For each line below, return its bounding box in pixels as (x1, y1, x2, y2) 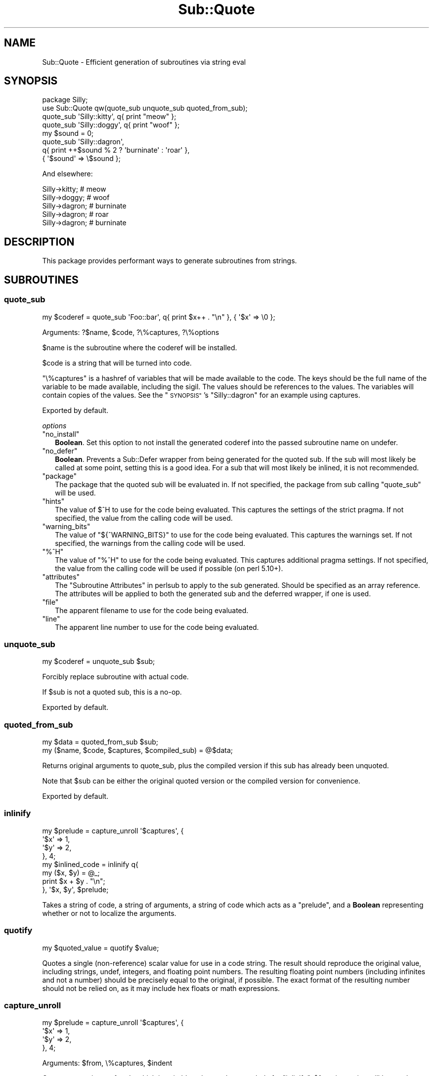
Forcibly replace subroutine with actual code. (42, 672, 189, 681)
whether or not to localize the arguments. (42, 909, 176, 917)
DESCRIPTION (4, 235, 75, 248)
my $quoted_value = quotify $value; (42, 943, 159, 952)
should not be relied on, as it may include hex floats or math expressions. (42, 984, 280, 993)
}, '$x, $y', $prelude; (42, 885, 109, 894)
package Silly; (42, 95, 88, 104)
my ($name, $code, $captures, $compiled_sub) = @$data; (42, 746, 233, 754)
